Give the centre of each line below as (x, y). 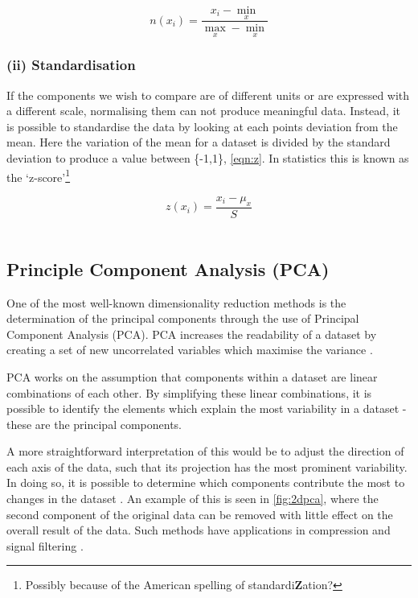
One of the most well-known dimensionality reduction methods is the (176, 302)
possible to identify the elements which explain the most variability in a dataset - (207, 408)
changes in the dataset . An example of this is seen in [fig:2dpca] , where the (193, 499)
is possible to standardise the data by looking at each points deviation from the (202, 126)
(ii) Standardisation (71, 65)
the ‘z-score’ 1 (39, 175)
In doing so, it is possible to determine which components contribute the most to (206, 483)
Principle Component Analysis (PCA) (168, 268)
